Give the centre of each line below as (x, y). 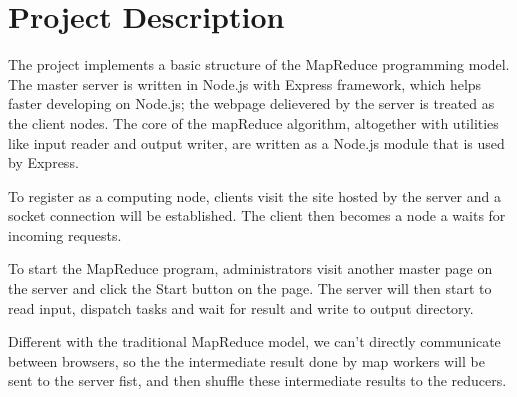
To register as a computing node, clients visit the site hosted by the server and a (254, 195)
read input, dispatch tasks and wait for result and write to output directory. (241, 307)
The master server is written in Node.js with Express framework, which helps (245, 83)
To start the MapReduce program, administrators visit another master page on (250, 268)
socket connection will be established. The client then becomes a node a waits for (257, 215)
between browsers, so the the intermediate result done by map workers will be (246, 360)
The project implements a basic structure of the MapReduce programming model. (259, 64)
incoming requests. (65, 234)
